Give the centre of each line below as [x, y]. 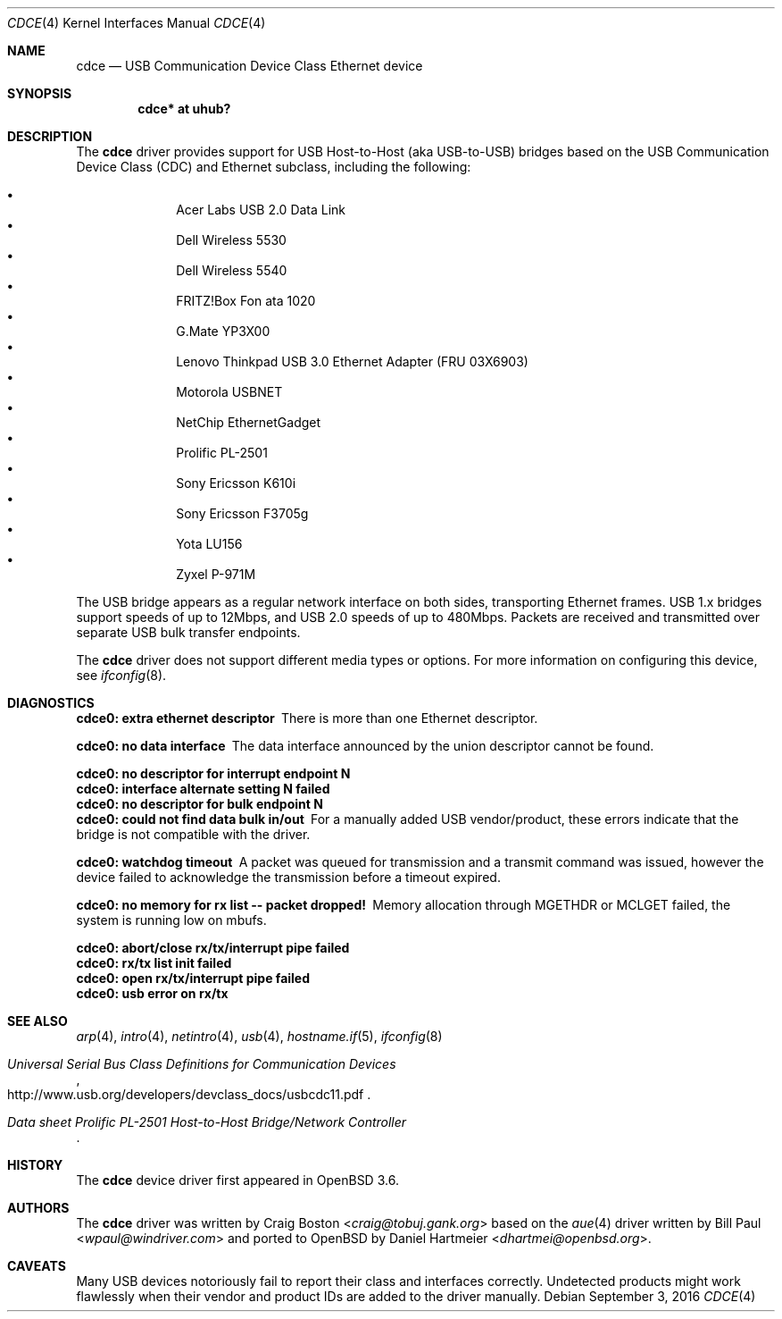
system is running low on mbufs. [171, 920]
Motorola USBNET [229, 392]
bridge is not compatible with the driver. [193, 834]
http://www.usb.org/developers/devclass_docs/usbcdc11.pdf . [189, 1094]
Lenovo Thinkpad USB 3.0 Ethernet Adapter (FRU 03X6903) [352, 361]
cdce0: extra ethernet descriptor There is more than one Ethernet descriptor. [307, 718]
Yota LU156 [209, 544]
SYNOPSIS [40, 93]
